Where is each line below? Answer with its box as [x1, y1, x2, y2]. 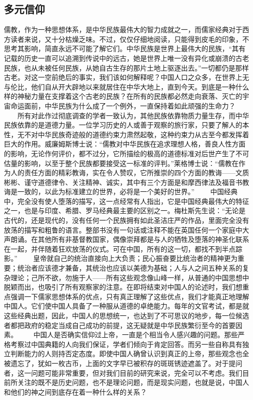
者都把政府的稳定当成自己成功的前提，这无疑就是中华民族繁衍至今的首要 [4, 320, 235, 330]
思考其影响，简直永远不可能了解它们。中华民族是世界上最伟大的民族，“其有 [4, 43, 246, 54]
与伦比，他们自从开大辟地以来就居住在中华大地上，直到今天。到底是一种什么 [4, 81, 249, 91]
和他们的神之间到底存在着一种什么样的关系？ [4, 386, 147, 397]
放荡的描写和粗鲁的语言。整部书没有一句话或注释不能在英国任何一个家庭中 [4, 224, 242, 235]
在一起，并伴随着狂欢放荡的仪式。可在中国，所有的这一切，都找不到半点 [4, 243, 235, 254]
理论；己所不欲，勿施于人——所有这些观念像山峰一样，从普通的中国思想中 [10, 272, 249, 282]
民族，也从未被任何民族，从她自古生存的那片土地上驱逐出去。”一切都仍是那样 [4, 62, 249, 73]
